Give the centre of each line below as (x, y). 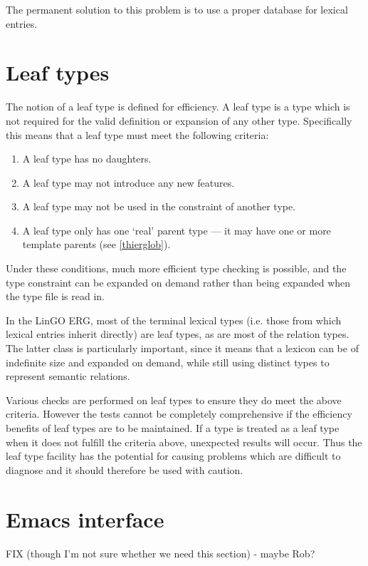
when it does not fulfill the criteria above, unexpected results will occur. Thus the (184, 442)
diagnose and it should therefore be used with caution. (125, 469)
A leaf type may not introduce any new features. (128, 182)
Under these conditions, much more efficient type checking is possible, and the (176, 268)
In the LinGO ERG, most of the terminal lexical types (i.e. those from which (174, 320)
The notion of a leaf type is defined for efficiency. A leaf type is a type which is (178, 107)
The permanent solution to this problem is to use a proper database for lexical (177, 9)
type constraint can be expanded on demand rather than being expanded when (178, 282)
